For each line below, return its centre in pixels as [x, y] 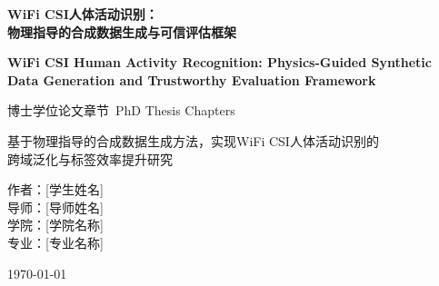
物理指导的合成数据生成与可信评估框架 [122, 31]
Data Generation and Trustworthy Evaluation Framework [192, 79]
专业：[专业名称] [55, 242]
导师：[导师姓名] [55, 207]
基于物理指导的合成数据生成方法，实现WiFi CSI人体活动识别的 [193, 140]
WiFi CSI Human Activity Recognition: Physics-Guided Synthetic [219, 62]
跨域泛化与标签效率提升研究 [90, 158]
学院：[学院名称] [55, 225]
